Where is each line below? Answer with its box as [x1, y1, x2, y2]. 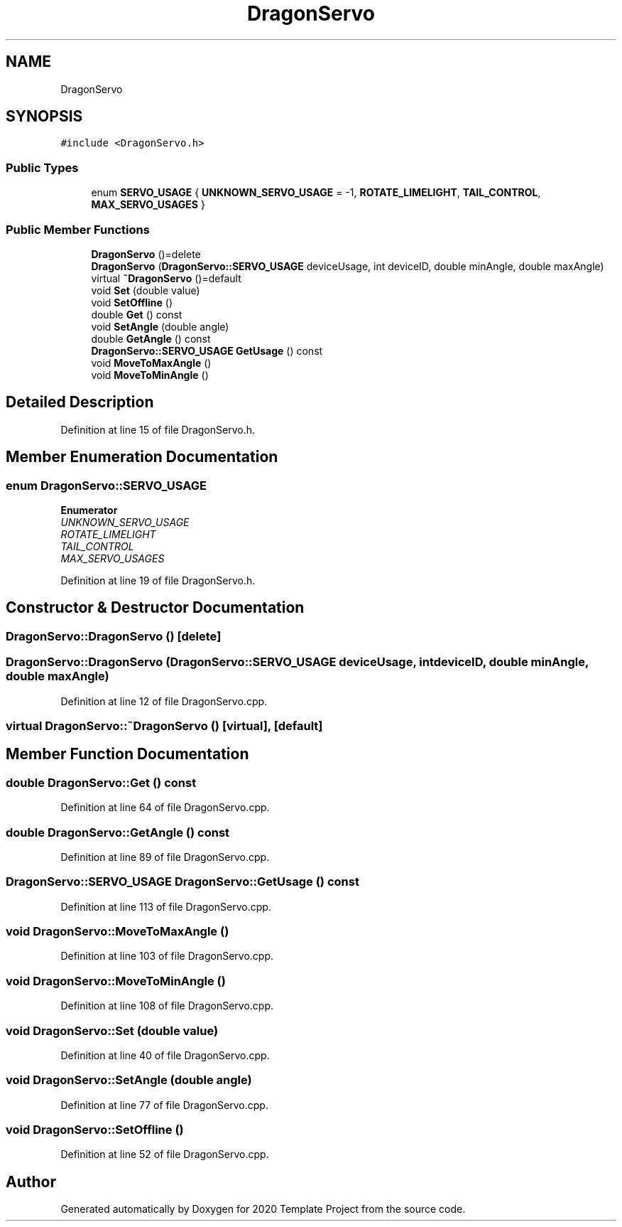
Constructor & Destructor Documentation [6, 599, 305, 617]
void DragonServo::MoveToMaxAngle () [6, 924, 229, 939]
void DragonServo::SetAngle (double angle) [6, 1073, 252, 1088]
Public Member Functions [6, 222, 150, 237]
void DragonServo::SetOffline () [6, 1122, 184, 1137]
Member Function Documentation [6, 745, 249, 763]
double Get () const [91, 308, 182, 321]
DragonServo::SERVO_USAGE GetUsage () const [91, 344, 323, 357]
